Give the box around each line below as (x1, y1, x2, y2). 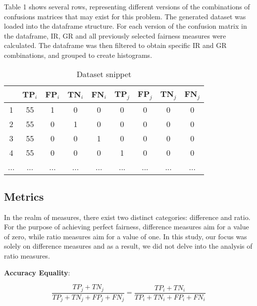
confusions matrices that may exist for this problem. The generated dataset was (4, 11, 246, 21)
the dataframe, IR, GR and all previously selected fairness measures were (4, 30, 226, 41)
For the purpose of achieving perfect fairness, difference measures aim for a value (4, 221, 249, 232)
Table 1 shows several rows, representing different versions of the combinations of (4, 1, 250, 11)
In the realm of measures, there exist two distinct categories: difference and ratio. (4, 212, 251, 222)
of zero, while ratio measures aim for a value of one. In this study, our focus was (4, 231, 247, 241)
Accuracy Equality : (4, 267, 70, 277)
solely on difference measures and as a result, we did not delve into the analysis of (4, 241, 253, 251)
